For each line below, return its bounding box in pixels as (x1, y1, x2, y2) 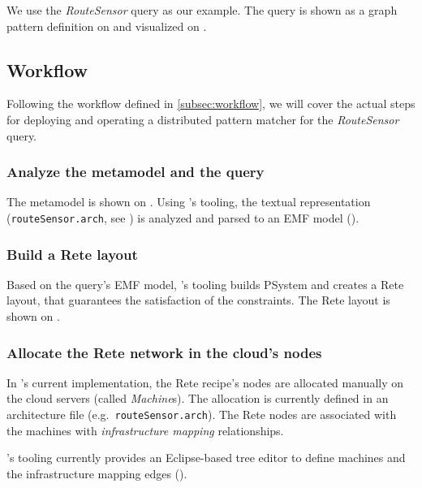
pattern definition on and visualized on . (6, 17, 207, 34)
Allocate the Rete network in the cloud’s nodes (6, 342, 322, 362)
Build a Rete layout (6, 244, 138, 264)
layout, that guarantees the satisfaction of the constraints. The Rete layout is (6, 292, 390, 309)
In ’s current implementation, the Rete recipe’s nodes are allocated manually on (6, 374, 404, 391)
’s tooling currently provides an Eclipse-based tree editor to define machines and (6, 449, 406, 466)
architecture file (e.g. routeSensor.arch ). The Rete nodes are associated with (6, 406, 397, 423)
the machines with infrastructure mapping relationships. (6, 421, 284, 438)
